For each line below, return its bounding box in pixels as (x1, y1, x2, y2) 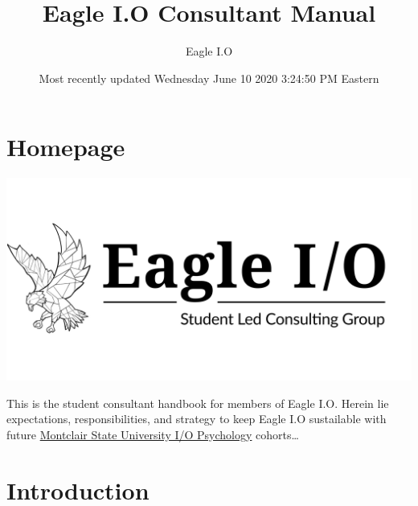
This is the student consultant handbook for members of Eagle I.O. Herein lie (6, 394, 389, 411)
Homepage (6, 130, 125, 163)
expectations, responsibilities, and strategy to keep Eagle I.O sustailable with (6, 410, 387, 427)
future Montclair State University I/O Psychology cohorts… (6, 426, 299, 443)
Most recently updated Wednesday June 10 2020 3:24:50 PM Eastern (39, 69, 379, 86)
